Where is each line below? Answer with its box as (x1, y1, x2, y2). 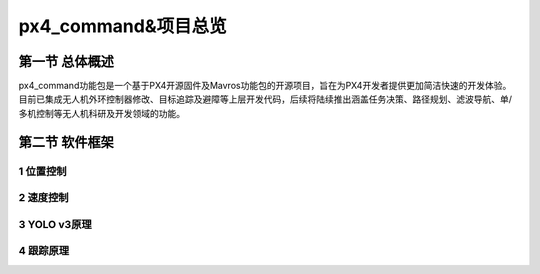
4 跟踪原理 (18, 244, 70, 258)
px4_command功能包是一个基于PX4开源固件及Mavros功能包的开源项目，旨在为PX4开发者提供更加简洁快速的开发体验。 (18, 80, 512, 92)
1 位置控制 (18, 164, 67, 178)
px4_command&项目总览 (18, 15, 227, 37)
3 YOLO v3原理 (18, 217, 92, 231)
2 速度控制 (18, 191, 69, 205)
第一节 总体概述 (18, 53, 114, 70)
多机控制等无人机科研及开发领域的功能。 (18, 107, 185, 119)
